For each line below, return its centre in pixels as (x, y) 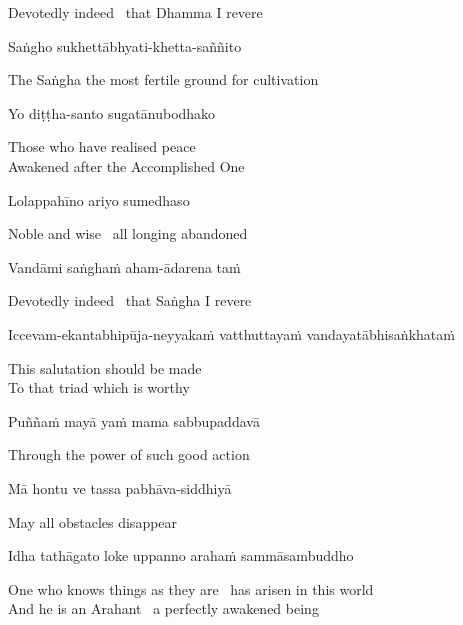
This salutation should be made (105, 367)
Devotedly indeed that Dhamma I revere (135, 12)
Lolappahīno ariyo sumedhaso (99, 199)
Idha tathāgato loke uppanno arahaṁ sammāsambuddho (181, 555)
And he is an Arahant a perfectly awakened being (163, 608)
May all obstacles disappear (93, 521)
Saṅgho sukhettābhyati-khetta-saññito (125, 45)
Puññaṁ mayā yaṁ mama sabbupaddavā (134, 420)
